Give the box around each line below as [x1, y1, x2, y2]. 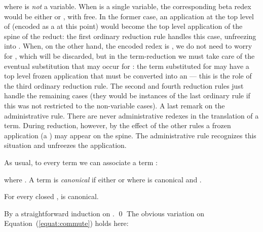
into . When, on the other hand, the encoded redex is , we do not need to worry [4, 41, 252, 51]
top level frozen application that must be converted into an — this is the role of [4, 70, 252, 81]
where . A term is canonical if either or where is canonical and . [4, 174, 202, 184]
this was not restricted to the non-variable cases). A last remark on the [4, 100, 225, 110]
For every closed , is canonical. [4, 191, 99, 202]
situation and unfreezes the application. [4, 140, 127, 150]
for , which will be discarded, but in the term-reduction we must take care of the [4, 50, 255, 61]
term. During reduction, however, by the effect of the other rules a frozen [4, 120, 231, 131]
